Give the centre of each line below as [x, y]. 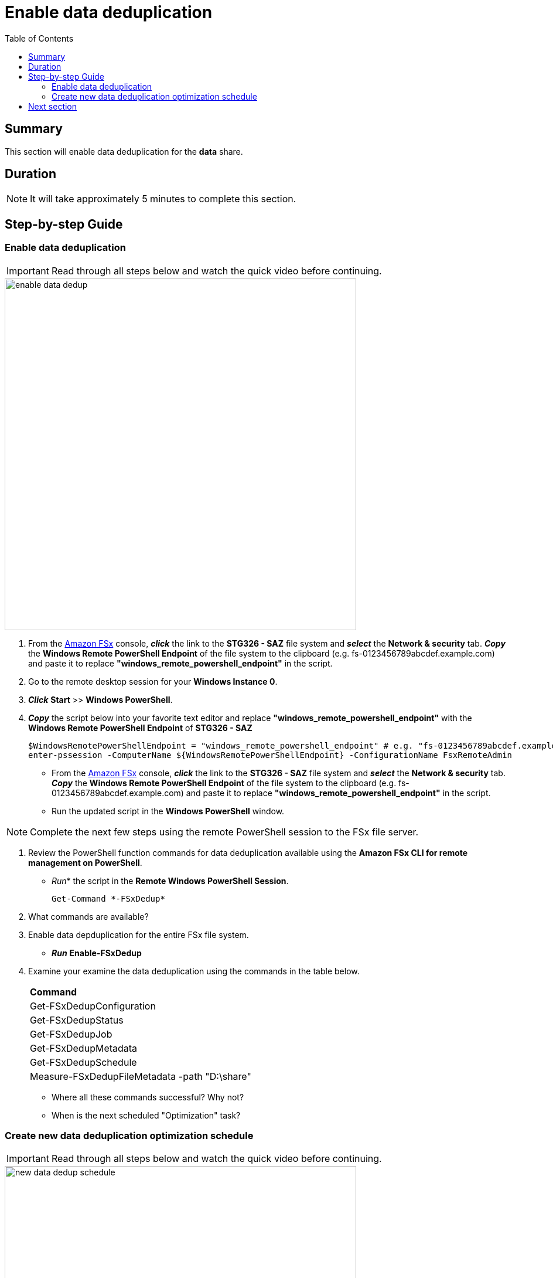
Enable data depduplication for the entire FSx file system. [139, 934]
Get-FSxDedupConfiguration [93, 1006]
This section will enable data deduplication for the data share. [124, 151]
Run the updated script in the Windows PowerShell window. [168, 811]
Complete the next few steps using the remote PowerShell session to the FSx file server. [224, 832]
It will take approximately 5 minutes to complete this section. [163, 199]
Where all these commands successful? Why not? [148, 1097]
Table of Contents [39, 38]
